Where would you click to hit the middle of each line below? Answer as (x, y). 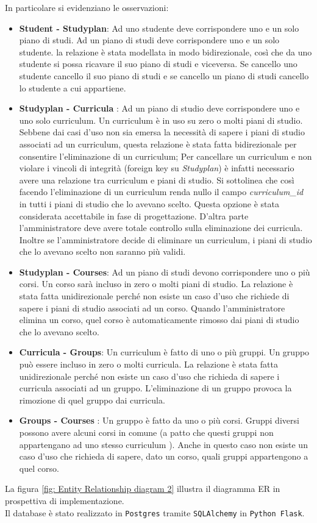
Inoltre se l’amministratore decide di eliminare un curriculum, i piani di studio (166, 239)
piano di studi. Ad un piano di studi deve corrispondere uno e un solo (149, 40)
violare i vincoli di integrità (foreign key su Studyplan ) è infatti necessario (157, 168)
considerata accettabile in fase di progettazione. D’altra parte (134, 215)
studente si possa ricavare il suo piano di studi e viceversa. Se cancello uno (158, 64)
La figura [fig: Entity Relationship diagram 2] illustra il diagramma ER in (143, 489)
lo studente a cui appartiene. (73, 87)
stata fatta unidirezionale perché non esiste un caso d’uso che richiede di (154, 296)
